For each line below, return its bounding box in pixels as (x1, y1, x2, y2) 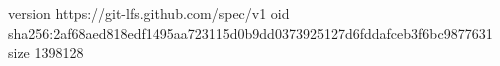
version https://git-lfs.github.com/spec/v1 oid (8, 3, 290, 23)
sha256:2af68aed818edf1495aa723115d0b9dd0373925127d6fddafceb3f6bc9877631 (8, 22, 493, 43)
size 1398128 (8, 42, 84, 63)
